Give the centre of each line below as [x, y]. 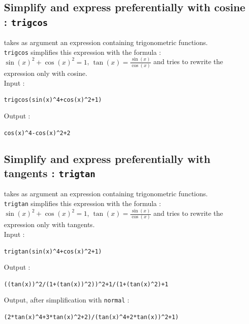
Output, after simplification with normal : [67, 300]
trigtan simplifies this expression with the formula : [83, 203]
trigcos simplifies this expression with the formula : [83, 52]
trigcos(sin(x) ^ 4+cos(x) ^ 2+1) [53, 100]
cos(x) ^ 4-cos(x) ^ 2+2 [37, 133]
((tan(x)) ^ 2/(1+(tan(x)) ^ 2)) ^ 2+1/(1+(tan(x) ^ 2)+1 [86, 284]
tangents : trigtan [50, 173]
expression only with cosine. [46, 73]
